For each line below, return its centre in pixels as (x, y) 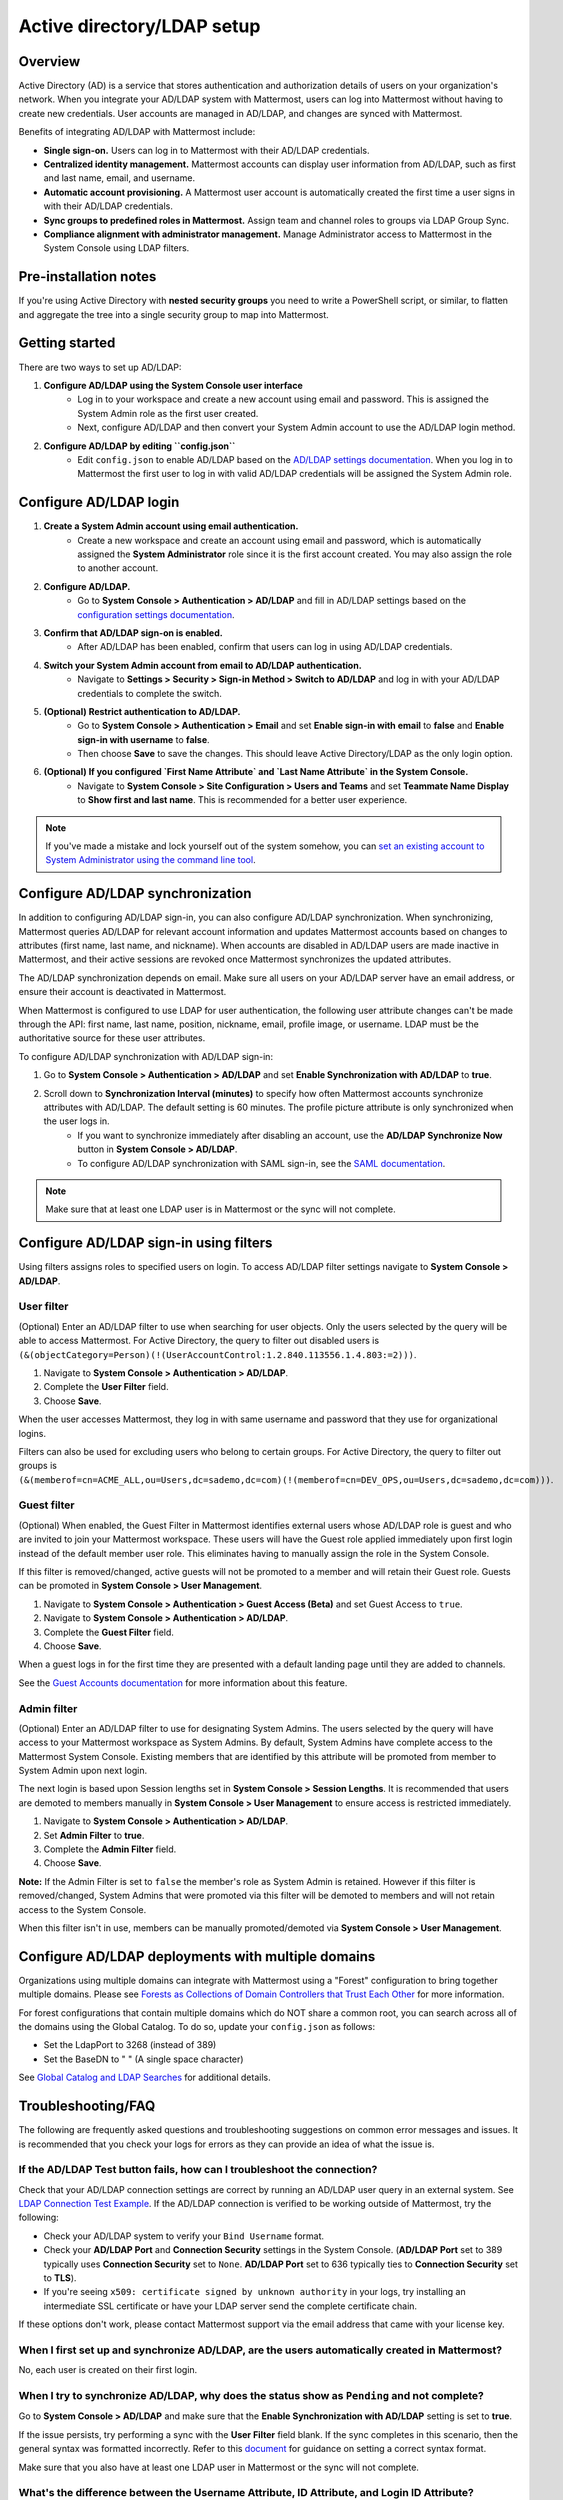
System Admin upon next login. (83, 1771)
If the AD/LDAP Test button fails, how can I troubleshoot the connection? (198, 2170)
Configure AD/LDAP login (99, 502)
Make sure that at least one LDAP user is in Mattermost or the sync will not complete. (220, 1209)
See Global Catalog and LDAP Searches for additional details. (144, 2077)
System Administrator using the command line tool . (150, 860)
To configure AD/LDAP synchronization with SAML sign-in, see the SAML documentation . (261, 1163)
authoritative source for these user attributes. (112, 1038)
